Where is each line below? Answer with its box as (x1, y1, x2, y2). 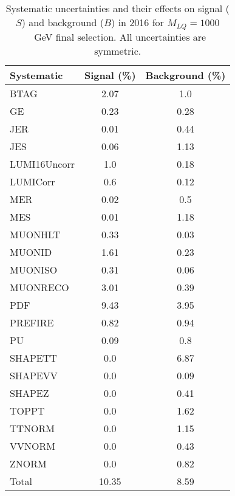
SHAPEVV (10, 368, 58, 382)
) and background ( (21, 15, 104, 29)
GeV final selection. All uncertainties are (34, 29, 206, 44)
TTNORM (10, 421, 55, 435)
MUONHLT (10, 227, 61, 241)
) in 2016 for (111, 15, 164, 29)
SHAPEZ (10, 385, 49, 400)
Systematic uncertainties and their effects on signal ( (5, 1, 230, 15)
